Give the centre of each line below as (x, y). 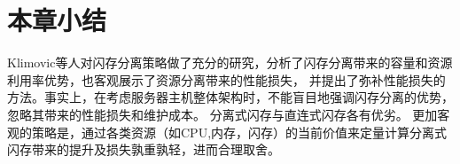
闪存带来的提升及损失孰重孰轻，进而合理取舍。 (144, 149)
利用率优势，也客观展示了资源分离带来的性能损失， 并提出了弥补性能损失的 (226, 79)
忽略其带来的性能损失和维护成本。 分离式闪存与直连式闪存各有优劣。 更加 (222, 114)
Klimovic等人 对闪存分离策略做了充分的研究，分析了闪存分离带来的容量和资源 (230, 62)
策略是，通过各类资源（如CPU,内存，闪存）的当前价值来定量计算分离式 (239, 132)
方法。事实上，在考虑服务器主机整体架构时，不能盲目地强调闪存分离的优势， (230, 97)
